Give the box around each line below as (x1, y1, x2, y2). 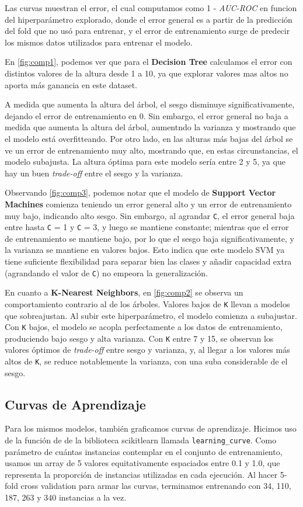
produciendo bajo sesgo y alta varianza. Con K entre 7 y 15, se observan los (5, 332, 274, 344)
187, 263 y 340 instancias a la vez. (5, 491, 127, 503)
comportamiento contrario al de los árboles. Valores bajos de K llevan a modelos (5, 297, 290, 310)
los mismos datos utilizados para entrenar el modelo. (5, 36, 193, 48)
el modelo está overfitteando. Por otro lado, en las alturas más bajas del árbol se (5, 132, 293, 144)
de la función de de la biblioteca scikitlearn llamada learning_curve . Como (5, 434, 277, 446)
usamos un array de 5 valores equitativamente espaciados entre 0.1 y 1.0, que (5, 457, 280, 469)
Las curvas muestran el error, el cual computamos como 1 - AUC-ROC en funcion (5, 2, 297, 13)
